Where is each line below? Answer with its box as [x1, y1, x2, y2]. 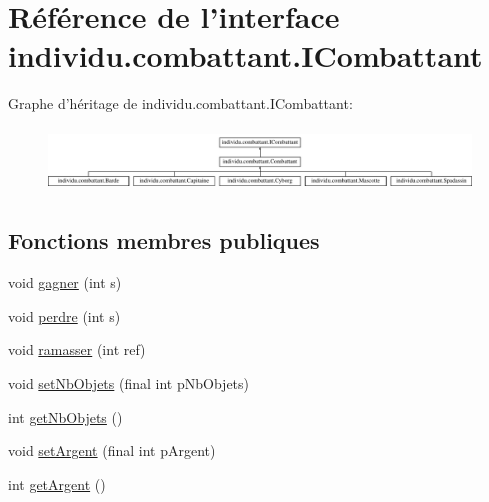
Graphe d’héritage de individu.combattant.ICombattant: [8, 93, 353, 114]
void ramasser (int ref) [8, 339, 146, 360]
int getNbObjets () [8, 406, 123, 427]
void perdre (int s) [8, 305, 121, 326]
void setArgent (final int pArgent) [8, 440, 216, 461]
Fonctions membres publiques [8, 225, 320, 256]
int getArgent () [8, 473, 106, 494]
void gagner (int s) [8, 272, 122, 293]
